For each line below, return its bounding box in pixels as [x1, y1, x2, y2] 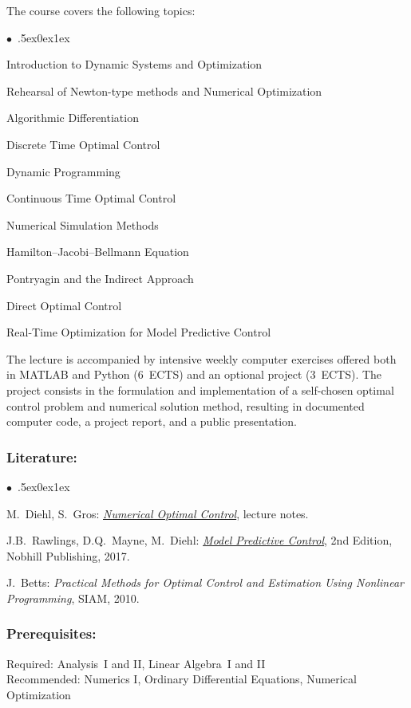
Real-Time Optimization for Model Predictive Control [6, 324, 271, 340]
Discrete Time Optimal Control [6, 136, 160, 152]
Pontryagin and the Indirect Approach [6, 269, 194, 286]
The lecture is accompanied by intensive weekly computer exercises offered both [6, 350, 397, 367]
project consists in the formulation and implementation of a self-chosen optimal [6, 381, 394, 398]
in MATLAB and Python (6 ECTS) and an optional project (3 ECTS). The [6, 366, 382, 383]
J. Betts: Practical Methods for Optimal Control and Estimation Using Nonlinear [6, 574, 405, 591]
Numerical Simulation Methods [6, 216, 159, 233]
